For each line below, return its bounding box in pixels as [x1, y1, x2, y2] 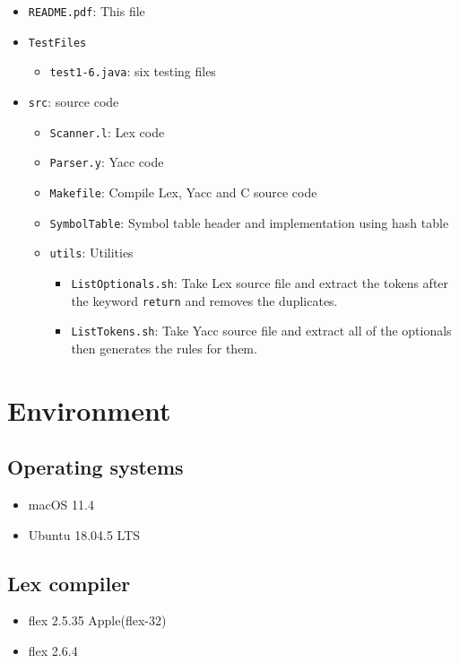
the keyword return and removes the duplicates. [71, 291, 338, 310]
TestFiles [28, 36, 87, 49]
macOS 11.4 [28, 495, 94, 514]
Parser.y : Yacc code [49, 153, 164, 171]
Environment [7, 391, 171, 428]
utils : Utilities [49, 243, 134, 262]
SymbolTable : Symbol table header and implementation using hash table [49, 213, 449, 231]
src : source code [28, 92, 119, 110]
